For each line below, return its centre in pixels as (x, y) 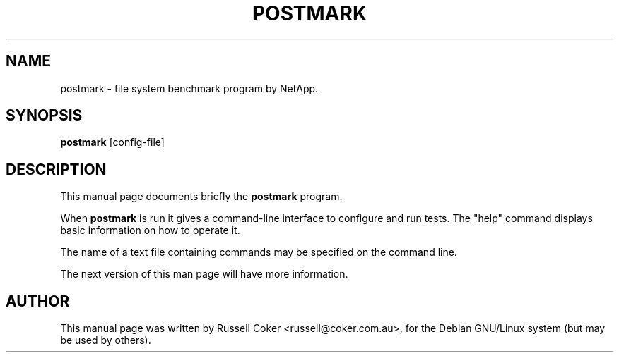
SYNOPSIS (44, 116)
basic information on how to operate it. (150, 230)
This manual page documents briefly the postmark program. (201, 197)
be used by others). (106, 340)
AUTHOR (38, 301)
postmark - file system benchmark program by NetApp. (189, 88)
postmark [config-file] (112, 142)
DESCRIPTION (56, 169)
